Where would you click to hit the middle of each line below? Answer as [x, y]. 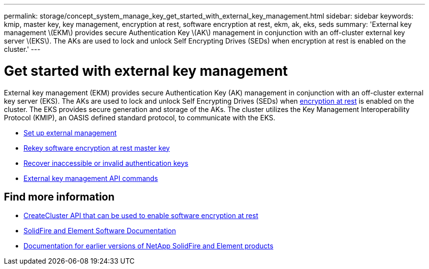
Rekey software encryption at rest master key [97, 148]
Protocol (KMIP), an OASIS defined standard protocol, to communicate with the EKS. [140, 117]
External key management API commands [91, 178]
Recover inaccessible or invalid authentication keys [106, 163]
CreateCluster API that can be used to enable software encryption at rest [141, 216]
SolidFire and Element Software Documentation [100, 231]
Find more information [59, 197]
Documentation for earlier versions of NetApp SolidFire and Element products [149, 246]
